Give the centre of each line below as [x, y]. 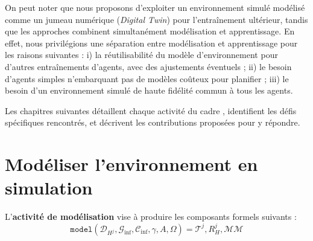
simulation [49, 188]
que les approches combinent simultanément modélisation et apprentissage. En [150, 31]
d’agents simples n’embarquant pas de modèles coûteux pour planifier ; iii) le [147, 78]
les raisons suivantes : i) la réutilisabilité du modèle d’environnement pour [141, 55]
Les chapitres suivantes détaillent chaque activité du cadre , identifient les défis [151, 110]
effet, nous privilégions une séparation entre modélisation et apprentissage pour [151, 43]
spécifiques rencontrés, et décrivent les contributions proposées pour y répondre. [153, 122]
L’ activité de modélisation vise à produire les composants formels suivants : [151, 217]
